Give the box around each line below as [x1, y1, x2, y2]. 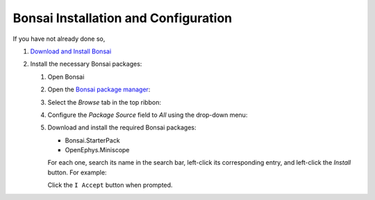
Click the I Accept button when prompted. [47, 181, 173, 190]
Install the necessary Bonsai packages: [30, 60, 142, 69]
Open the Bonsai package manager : [47, 85, 151, 93]
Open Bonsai [47, 73, 85, 81]
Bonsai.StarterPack [65, 136, 121, 145]
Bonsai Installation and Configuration [12, 10, 233, 26]
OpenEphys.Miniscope [65, 146, 130, 154]
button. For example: [47, 168, 107, 176]
